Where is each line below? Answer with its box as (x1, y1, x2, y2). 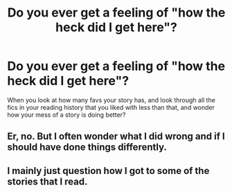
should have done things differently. (7, 142, 168, 153)
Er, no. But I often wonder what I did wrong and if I (7, 131, 225, 142)
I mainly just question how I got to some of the (7, 164, 210, 177)
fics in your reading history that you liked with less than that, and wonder (7, 103, 215, 111)
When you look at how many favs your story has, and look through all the (7, 95, 216, 104)
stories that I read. (7, 175, 88, 187)
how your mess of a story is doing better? (7, 111, 126, 119)
